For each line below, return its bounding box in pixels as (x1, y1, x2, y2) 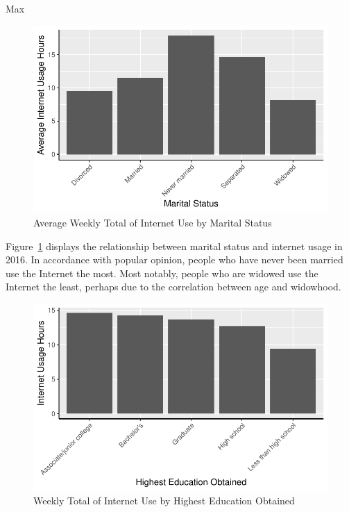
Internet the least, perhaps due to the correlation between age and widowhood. (6, 279, 341, 294)
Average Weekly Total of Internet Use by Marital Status (33, 215, 272, 229)
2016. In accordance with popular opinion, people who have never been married (6, 252, 343, 267)
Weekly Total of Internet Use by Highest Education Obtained (33, 493, 295, 508)
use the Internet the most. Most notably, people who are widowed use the (6, 265, 318, 280)
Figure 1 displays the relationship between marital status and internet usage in (6, 238, 343, 253)
